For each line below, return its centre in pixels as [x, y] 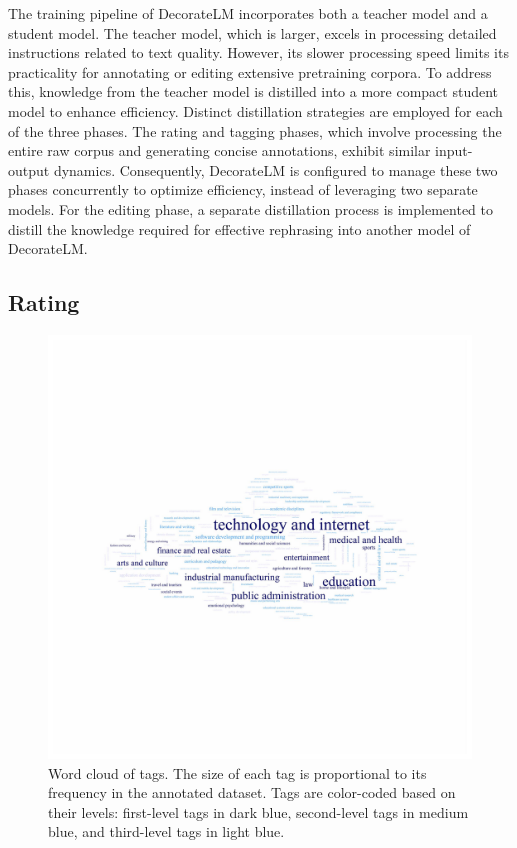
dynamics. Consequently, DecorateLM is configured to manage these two [275, 169]
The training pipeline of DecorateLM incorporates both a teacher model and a [248, 13]
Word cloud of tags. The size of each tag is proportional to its [237, 772]
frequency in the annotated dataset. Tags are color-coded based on [252, 792]
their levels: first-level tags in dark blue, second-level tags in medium [258, 811]
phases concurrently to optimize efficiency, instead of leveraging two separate [243, 189]
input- [454, 150]
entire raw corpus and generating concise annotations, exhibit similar [219, 150]
